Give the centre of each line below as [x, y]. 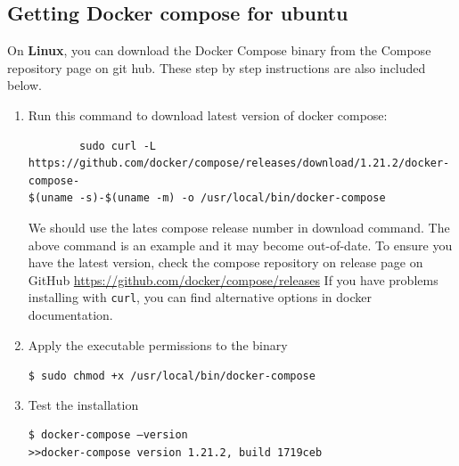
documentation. [70, 314]
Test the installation [83, 404]
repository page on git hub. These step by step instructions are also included [217, 67]
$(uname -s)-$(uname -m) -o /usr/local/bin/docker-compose [207, 198]
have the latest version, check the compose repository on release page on [225, 262]
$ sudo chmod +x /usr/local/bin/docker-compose [172, 376]
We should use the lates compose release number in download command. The [239, 227]
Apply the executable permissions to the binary [158, 344]
